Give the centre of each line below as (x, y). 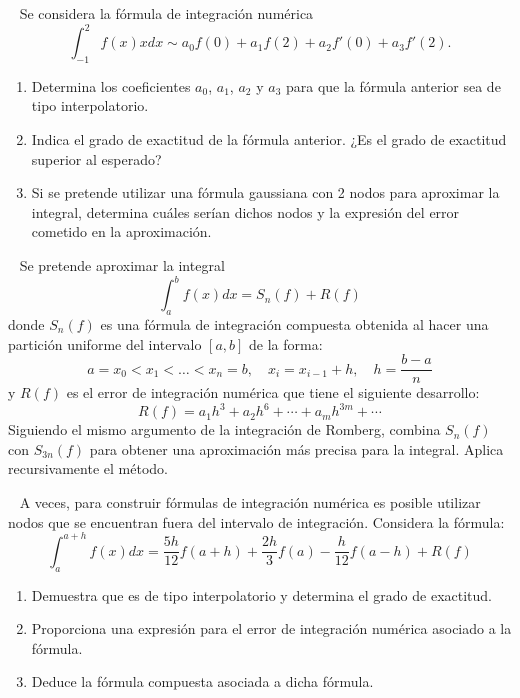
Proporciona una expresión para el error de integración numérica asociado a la (271, 628)
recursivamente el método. (88, 468)
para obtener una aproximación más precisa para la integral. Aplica (296, 448)
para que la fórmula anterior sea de (393, 85)
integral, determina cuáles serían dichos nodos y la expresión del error (245, 211)
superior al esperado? (96, 158)
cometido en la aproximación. (121, 231)
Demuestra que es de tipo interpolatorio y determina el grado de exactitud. (262, 594)
